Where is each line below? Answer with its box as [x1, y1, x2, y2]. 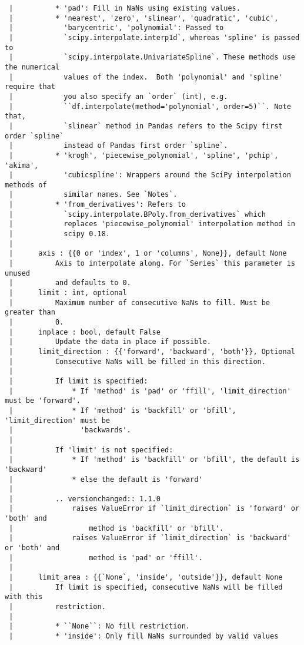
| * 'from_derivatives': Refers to [9, 200, 186, 209]
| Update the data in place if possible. [9, 338, 211, 346]
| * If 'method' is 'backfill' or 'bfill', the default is [9, 455, 300, 464]
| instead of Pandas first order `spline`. [9, 141, 228, 150]
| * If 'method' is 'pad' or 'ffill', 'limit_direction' [9, 386, 291, 395]
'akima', [5, 161, 39, 170]
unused [5, 269, 30, 277]
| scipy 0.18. [9, 230, 110, 239]
